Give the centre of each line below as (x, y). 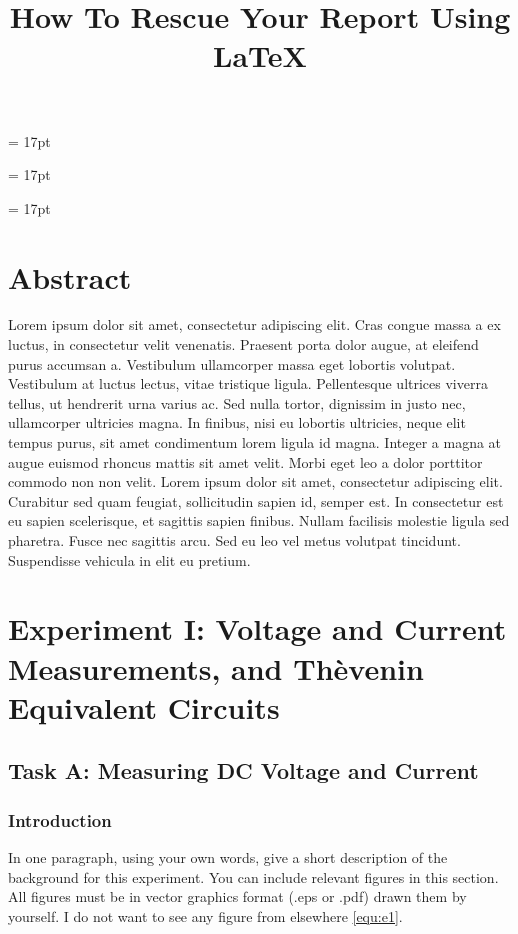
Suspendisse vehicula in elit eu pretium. (129, 559)
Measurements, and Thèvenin (216, 667)
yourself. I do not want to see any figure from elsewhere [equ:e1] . (205, 915)
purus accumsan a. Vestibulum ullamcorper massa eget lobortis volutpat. (232, 363)
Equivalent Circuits (144, 706)
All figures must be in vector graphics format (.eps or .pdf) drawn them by (237, 896)
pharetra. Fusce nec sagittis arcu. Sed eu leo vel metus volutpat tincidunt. (234, 540)
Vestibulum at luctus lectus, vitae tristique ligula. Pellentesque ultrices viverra (248, 383)
